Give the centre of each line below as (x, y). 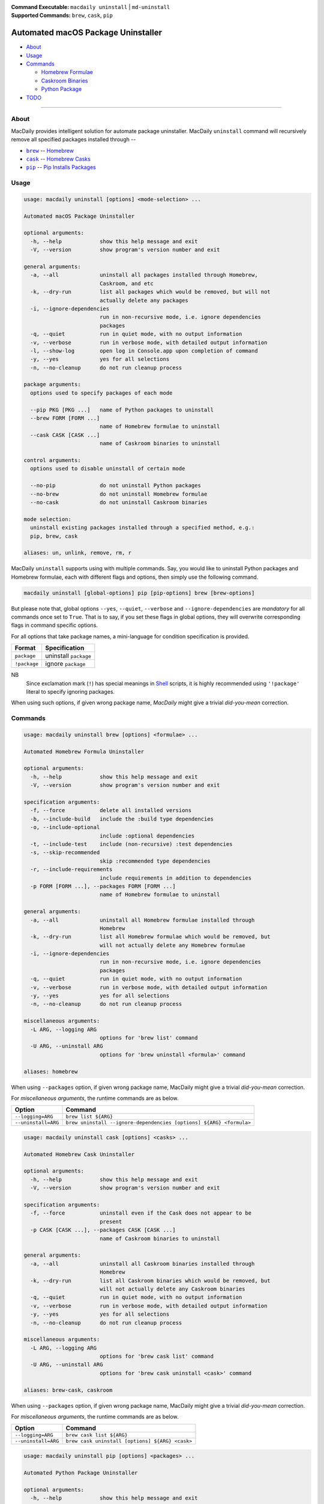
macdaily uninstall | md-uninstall (120, 7)
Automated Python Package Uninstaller (81, 1473)
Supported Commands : (41, 16)
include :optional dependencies (147, 836)
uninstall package (68, 656)
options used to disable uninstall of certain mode (108, 469)
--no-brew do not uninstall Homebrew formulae (119, 494)
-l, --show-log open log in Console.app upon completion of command (144, 351)
